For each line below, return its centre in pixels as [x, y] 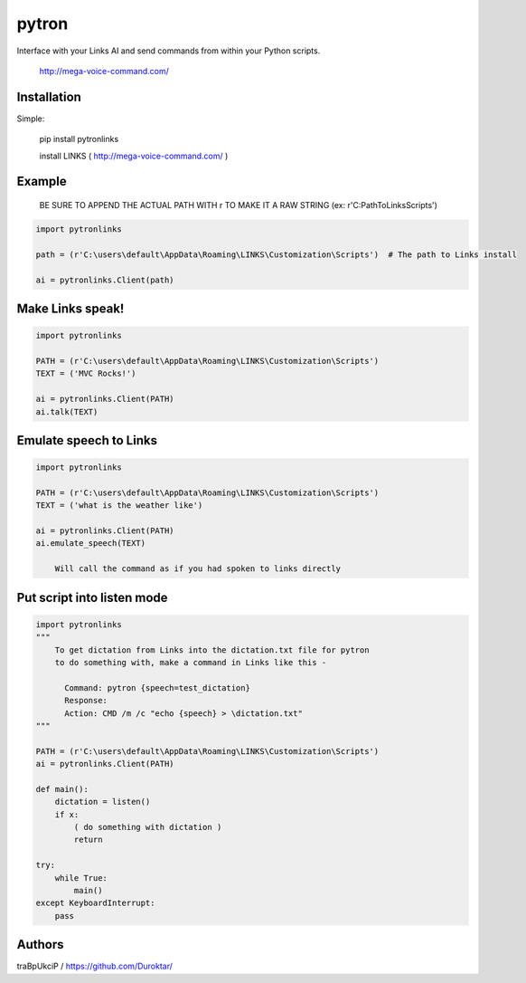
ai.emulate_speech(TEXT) [91, 544]
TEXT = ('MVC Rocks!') [86, 374]
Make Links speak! [70, 308]
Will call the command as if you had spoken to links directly [198, 569]
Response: [86, 701]
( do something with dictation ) [148, 827]
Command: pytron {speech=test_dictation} [157, 687]
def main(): [62, 789]
